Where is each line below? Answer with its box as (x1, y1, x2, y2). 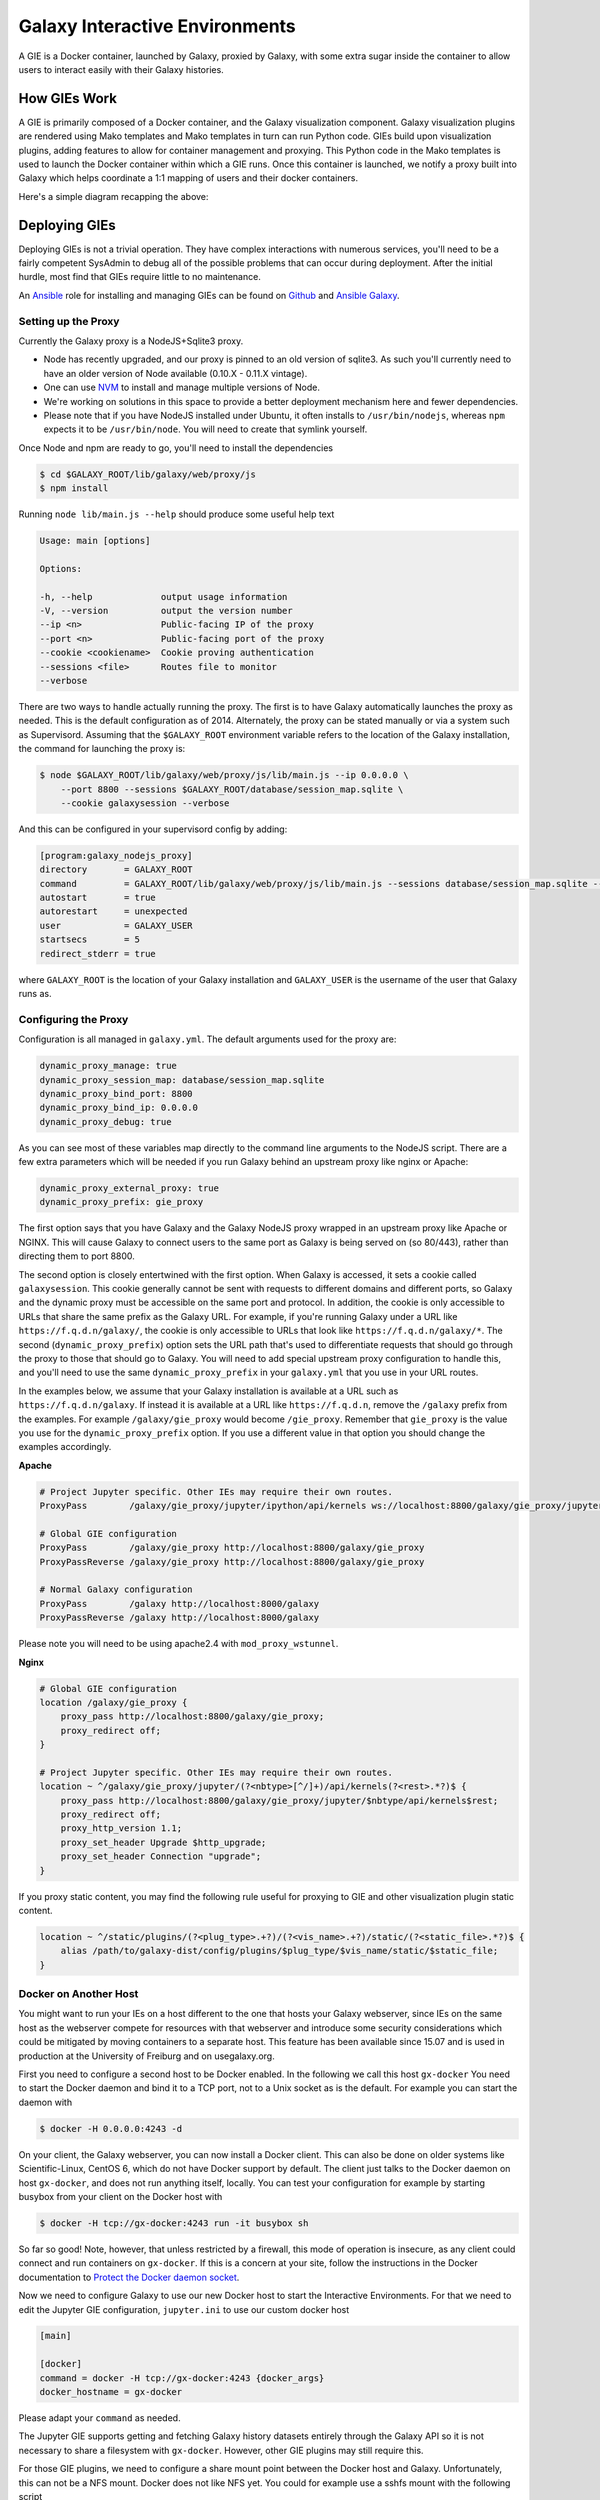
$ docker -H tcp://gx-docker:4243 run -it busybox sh (39, 2217, 309, 2229)
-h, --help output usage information (39, 591, 288, 602)
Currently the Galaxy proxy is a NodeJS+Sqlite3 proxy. (18, 335, 244, 347)
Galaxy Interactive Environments (18, 15, 297, 37)
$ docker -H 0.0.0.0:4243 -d (39, 2123, 183, 2134)
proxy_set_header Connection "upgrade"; (60, 1851, 262, 1862)
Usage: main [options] (39, 535, 151, 547)
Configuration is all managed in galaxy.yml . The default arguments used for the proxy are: (18, 1033, 397, 1045)
